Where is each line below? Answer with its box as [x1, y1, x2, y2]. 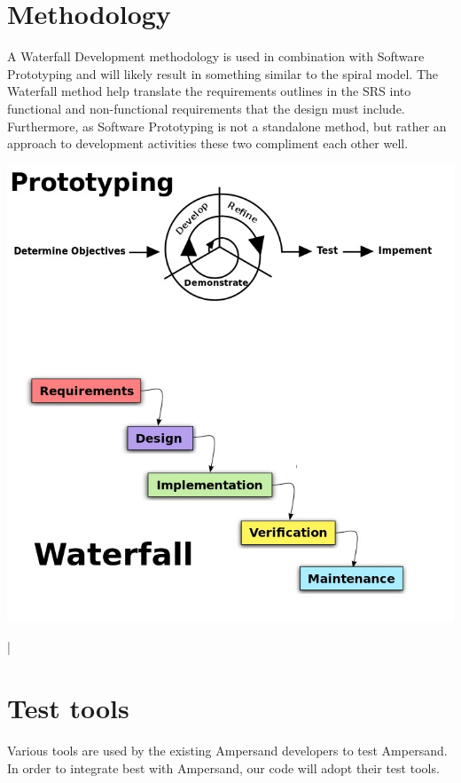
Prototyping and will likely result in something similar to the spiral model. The [7, 64, 439, 83]
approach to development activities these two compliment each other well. [7, 134, 409, 153]
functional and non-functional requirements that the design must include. [7, 99, 405, 117]
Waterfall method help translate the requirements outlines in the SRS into [7, 82, 411, 100]
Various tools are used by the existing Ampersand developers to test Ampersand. [7, 741, 448, 760]
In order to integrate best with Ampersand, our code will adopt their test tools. [7, 758, 440, 777]
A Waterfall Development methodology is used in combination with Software [7, 47, 425, 66]
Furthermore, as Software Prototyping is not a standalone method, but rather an [7, 116, 447, 135]
